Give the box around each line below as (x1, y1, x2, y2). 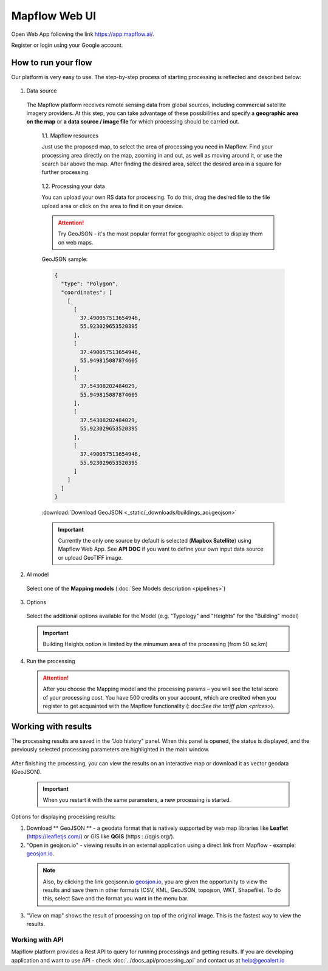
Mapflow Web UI (11, 9, 97, 23)
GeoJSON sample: (41, 256, 88, 263)
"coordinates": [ (61, 289, 112, 296)
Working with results (11, 721, 92, 731)
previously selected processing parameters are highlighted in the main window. (11, 746, 210, 753)
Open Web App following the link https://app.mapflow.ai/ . (11, 30, 154, 38)
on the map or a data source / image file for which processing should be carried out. (26, 118, 240, 125)
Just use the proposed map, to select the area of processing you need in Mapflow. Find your (41, 143, 273, 150)
